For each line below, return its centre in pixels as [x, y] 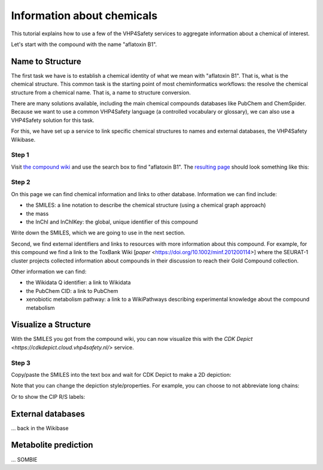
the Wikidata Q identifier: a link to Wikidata [78, 283]
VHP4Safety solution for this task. [53, 120]
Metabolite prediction [52, 445]
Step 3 [21, 363]
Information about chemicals [84, 16]
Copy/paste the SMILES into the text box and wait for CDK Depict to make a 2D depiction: [121, 374]
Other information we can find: [49, 271]
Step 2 [21, 182]
